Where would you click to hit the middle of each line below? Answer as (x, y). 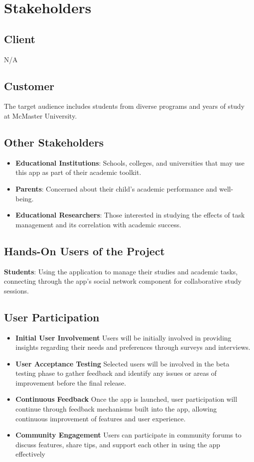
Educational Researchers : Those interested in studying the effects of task (130, 215)
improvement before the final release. (71, 382)
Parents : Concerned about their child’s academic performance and (116, 188)
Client (20, 38)
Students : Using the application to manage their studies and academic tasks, (121, 271)
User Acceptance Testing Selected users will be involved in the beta (122, 363)
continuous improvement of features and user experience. (101, 418)
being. (24, 198)
